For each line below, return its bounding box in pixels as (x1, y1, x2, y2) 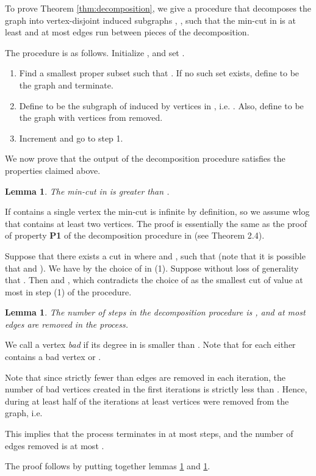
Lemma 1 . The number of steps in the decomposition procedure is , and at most (5, 306, 306, 319)
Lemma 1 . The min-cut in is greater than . (5, 184, 170, 197)
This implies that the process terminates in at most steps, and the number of (5, 427, 293, 440)
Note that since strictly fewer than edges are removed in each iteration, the (5, 370, 286, 383)
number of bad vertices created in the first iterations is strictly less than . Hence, (5, 383, 307, 395)
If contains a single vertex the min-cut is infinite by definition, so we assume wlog (5, 205, 310, 218)
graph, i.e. (5, 406, 43, 419)
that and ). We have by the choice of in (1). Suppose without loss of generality (5, 261, 299, 274)
